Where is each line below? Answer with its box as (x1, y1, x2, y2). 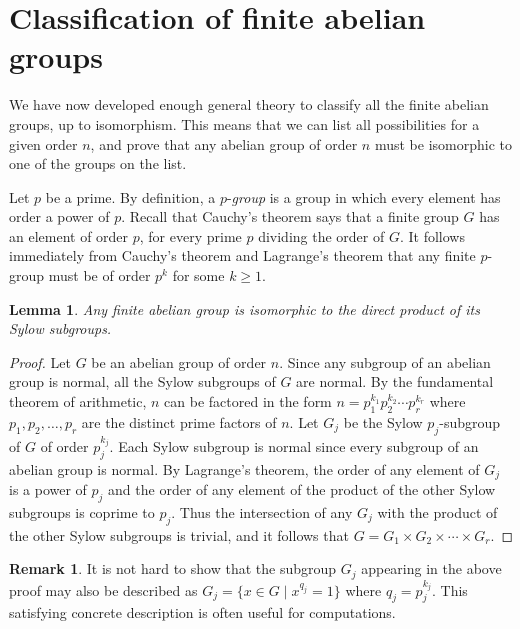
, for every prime (139, 225, 242, 246)
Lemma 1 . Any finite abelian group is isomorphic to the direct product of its (9, 298, 480, 319)
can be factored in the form (164, 391, 332, 412)
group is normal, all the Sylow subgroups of (9, 371, 276, 392)
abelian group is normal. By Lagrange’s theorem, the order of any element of (9, 458, 480, 479)
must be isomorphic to (374, 133, 513, 154)
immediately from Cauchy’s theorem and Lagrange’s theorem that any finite (9, 245, 476, 266)
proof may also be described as (9, 579, 198, 600)
